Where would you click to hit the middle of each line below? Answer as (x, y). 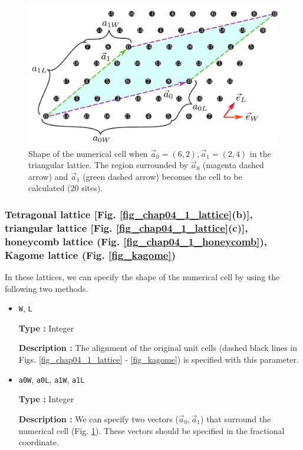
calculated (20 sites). (66, 188)
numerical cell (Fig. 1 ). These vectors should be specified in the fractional (151, 430)
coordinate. (39, 442)
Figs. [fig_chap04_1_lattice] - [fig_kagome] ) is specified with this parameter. (159, 359)
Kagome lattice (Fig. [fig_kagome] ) (90, 254)
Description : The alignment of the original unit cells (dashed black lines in (158, 348)
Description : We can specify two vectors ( (98, 418)
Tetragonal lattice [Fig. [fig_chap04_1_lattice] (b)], (129, 214)
